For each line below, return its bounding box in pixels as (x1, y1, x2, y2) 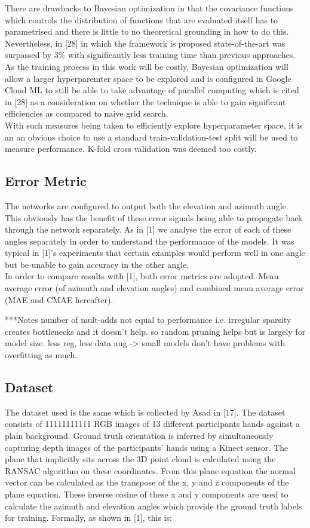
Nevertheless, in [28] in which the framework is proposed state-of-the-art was (5, 36, 286, 49)
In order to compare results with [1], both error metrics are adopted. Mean (5, 270, 279, 282)
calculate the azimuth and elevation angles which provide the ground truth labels (5, 499, 302, 512)
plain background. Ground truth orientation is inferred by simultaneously (5, 429, 274, 442)
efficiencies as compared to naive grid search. (5, 107, 168, 120)
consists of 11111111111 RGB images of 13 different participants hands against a (5, 417, 300, 430)
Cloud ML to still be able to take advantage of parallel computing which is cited (5, 84, 299, 96)
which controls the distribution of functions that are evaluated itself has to (5, 13, 278, 26)
